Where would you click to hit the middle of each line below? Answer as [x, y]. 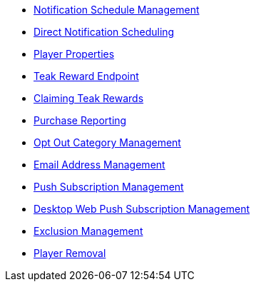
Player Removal [70, 253]
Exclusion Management [88, 231]
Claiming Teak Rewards [89, 98]
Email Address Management [99, 165]
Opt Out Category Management [107, 142]
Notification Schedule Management [117, 10]
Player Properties [74, 54]
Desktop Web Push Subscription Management [142, 209]
